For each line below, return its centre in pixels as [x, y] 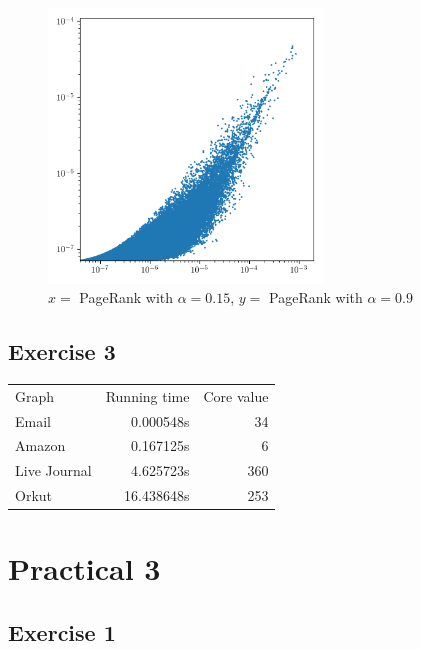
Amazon [40, 445]
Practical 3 [84, 568]
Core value [236, 395]
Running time [147, 395]
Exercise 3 [62, 351]
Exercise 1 [62, 631]
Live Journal [53, 470]
